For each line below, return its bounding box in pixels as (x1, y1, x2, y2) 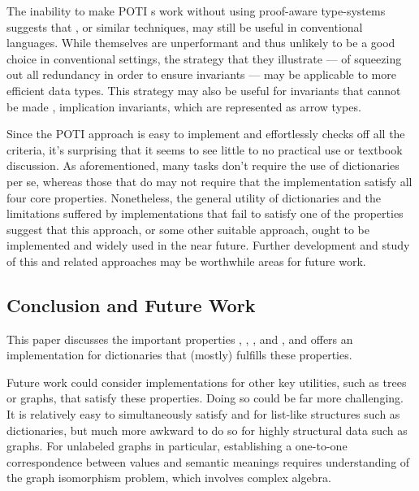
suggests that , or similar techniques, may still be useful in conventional (6, 18, 363, 35)
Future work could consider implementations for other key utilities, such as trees (6, 373, 407, 390)
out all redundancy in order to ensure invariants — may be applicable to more (6, 66, 396, 83)
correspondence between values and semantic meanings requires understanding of (6, 453, 410, 470)
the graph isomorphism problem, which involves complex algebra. (6, 469, 331, 486)
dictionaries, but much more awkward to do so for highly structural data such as (6, 421, 408, 438)
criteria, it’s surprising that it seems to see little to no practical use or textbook (6, 141, 403, 158)
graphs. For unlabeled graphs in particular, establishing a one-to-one (6, 437, 348, 454)
